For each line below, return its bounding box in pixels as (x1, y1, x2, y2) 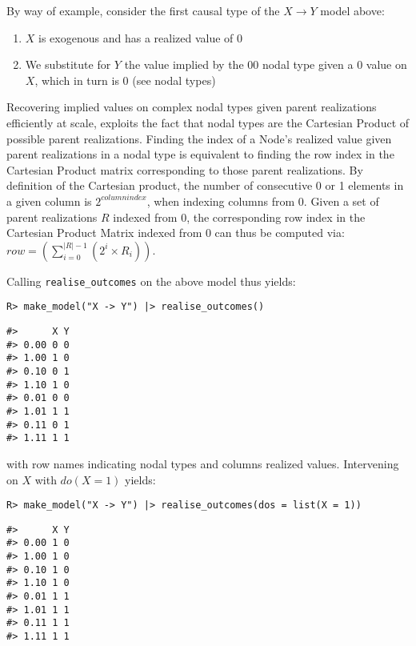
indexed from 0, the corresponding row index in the (113, 208, 366, 225)
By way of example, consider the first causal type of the (6, 2, 280, 18)
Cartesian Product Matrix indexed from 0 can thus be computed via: (6, 224, 345, 241)
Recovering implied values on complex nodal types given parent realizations (6, 98, 377, 115)
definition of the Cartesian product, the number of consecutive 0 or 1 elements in (6, 177, 404, 194)
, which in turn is (34, 71, 119, 88)
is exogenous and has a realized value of (38, 29, 234, 46)
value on (366, 56, 407, 73)
